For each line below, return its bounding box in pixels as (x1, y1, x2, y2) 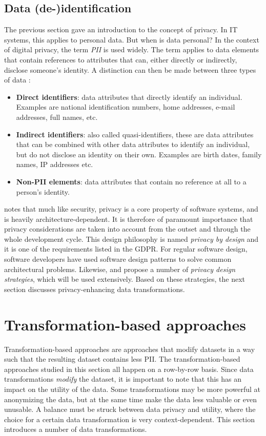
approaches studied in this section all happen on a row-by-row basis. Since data (4, 363, 254, 374)
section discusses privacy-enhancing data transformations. (4, 283, 185, 294)
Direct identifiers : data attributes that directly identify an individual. (16, 91, 242, 102)
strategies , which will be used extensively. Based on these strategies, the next (4, 274, 245, 284)
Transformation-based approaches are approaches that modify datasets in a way (4, 343, 255, 354)
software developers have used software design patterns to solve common (4, 254, 232, 264)
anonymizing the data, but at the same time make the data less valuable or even (4, 393, 257, 404)
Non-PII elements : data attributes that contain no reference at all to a (16, 176, 247, 186)
